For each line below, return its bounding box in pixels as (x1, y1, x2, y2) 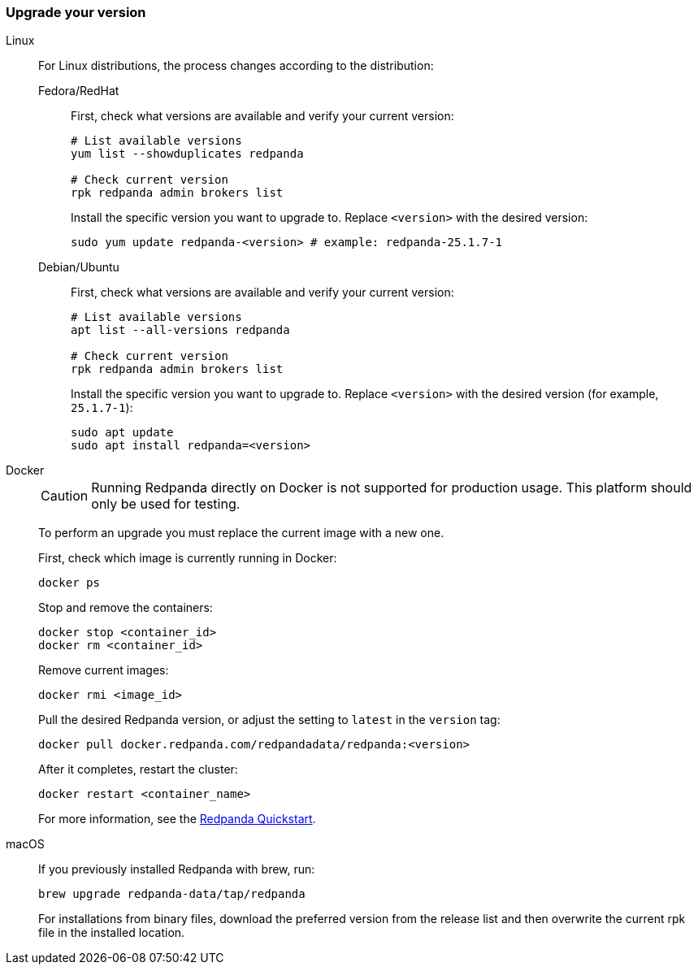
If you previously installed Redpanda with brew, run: (38, 862, 315, 877)
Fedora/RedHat (38, 84, 119, 98)
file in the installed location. (38, 925, 185, 940)
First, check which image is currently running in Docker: (38, 551, 337, 566)
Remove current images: (38, 663, 169, 678)
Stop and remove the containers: (38, 600, 213, 615)
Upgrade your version (6, 4, 146, 20)
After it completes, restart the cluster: (38, 762, 238, 777)
